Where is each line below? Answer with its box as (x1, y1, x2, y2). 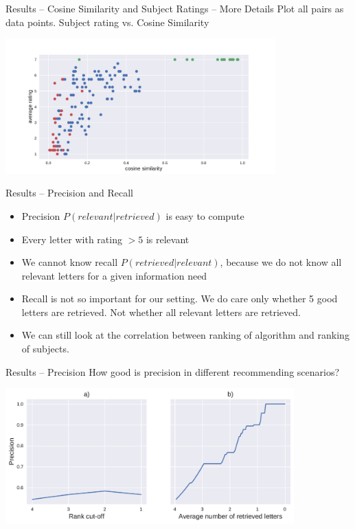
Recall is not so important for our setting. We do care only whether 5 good (21, 291, 338, 306)
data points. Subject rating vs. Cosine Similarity (5, 14, 209, 29)
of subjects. (21, 341, 69, 356)
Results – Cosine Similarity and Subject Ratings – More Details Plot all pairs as (5, 1, 344, 15)
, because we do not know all (220, 255, 342, 269)
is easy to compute (165, 208, 244, 223)
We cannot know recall (21, 255, 118, 269)
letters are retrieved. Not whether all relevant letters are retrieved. (21, 304, 301, 319)
